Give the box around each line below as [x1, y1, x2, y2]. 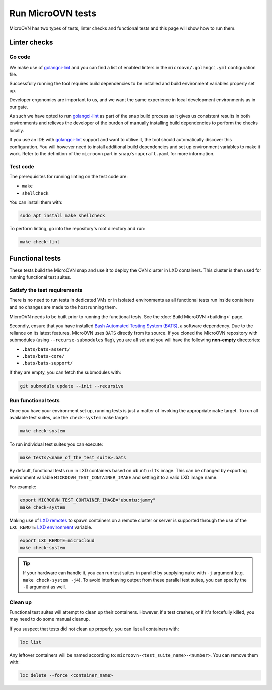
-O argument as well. [23, 584, 66, 590]
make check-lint [20, 239, 60, 245]
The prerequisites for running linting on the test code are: [9, 174, 128, 180]
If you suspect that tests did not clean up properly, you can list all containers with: [9, 625, 179, 632]
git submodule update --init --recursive [20, 383, 124, 389]
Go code [9, 53, 30, 60]
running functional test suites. [9, 274, 72, 280]
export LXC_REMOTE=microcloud [20, 538, 95, 544]
